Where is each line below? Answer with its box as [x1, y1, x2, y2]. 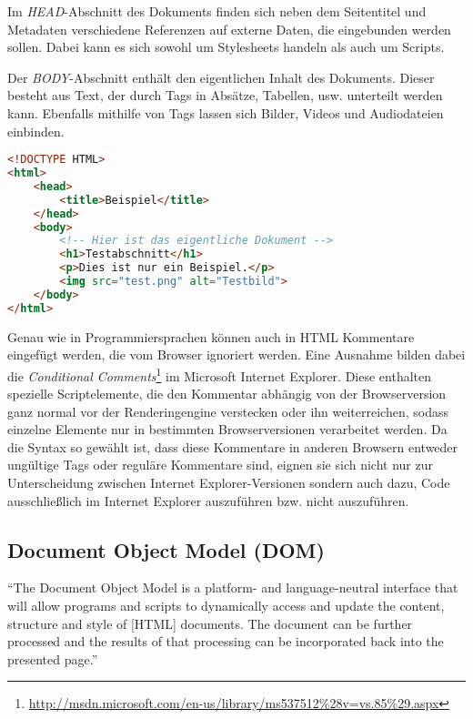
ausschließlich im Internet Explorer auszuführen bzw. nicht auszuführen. [7, 491, 409, 510]
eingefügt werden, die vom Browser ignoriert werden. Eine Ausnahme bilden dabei [7, 345, 466, 364]
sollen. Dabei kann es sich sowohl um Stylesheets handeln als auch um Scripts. [7, 37, 445, 56]
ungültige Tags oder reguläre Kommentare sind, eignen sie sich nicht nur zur [7, 455, 433, 474]
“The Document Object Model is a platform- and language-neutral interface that [7, 578, 458, 597]
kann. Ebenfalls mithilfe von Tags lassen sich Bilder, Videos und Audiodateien [7, 103, 444, 122]
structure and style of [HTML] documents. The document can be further [7, 613, 413, 633]
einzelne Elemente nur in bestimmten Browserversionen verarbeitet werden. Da [7, 420, 448, 439]
